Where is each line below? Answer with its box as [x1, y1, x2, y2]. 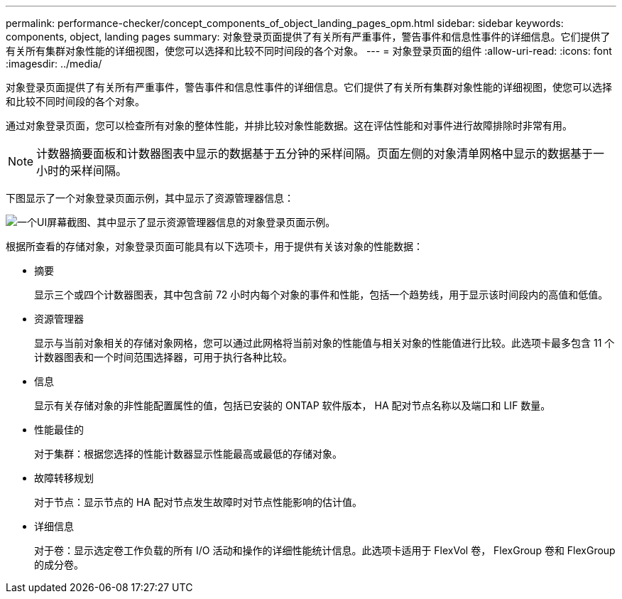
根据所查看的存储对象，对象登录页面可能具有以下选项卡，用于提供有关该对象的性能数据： [6, 240, 423, 252]
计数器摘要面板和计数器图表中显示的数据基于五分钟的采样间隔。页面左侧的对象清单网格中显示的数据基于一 [36, 146, 605, 161]
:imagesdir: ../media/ [6, 58, 102, 70]
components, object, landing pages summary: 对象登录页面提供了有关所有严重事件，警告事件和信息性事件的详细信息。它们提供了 [6, 31, 611, 43]
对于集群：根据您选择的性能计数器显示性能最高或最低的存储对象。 [34, 448, 342, 460]
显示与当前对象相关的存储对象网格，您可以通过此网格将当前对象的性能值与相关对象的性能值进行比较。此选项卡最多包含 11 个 [34, 337, 615, 349]
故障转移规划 [34, 472, 94, 484]
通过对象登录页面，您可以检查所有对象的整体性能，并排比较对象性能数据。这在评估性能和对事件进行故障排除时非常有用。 [6, 119, 572, 131]
